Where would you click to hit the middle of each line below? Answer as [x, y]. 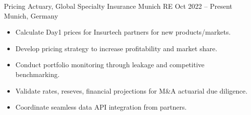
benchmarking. [37, 74]
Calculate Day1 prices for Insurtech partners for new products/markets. [123, 32]
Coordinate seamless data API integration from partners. [101, 107]
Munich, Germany [31, 15]
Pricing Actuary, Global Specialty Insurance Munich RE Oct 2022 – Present [118, 6]
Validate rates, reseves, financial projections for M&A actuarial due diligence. [131, 90]
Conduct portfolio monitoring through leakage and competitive [110, 65]
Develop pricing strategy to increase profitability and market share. [116, 48]
